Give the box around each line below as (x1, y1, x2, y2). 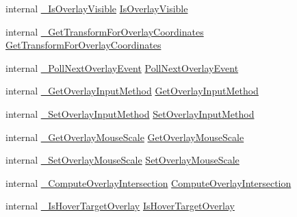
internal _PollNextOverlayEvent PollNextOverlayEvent (5, 60, 239, 75)
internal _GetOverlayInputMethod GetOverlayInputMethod (5, 84, 259, 98)
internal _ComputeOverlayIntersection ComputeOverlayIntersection (5, 175, 292, 190)
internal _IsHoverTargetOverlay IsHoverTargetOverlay (5, 199, 235, 213)
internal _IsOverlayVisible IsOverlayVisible (5, 1, 188, 15)
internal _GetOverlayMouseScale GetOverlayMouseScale (5, 129, 244, 144)
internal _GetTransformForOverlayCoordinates (5, 24, 204, 38)
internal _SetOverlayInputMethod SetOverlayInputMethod (5, 106, 255, 120)
